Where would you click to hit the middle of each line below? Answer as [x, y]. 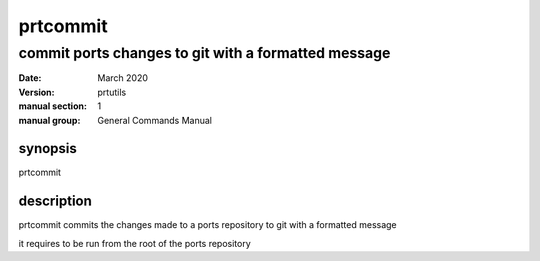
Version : [36, 92]
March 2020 [123, 78]
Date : [30, 78]
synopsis [47, 148]
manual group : [49, 120]
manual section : [52, 106]
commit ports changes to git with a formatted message [204, 53]
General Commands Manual [154, 120]
